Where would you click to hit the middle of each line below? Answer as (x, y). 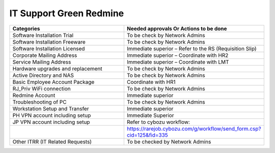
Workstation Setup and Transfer (51, 108)
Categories (26, 28)
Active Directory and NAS (43, 75)
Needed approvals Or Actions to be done (177, 28)
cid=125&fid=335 (147, 135)
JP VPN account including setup (51, 122)
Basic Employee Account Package (53, 82)
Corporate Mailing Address (45, 55)
